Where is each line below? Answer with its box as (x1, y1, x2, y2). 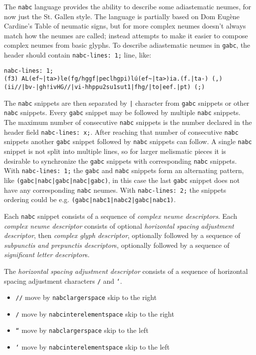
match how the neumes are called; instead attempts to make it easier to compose (4, 30, 248, 40)
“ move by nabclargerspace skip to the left (15, 325, 149, 335)
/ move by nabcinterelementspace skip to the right (15, 308, 174, 319)
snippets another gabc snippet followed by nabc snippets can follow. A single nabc (4, 136, 252, 147)
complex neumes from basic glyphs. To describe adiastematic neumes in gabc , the (4, 40, 251, 50)
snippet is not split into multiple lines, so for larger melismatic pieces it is (4, 146, 226, 156)
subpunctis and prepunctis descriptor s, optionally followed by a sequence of (4, 239, 230, 250)
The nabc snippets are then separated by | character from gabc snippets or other (4, 97, 250, 108)
